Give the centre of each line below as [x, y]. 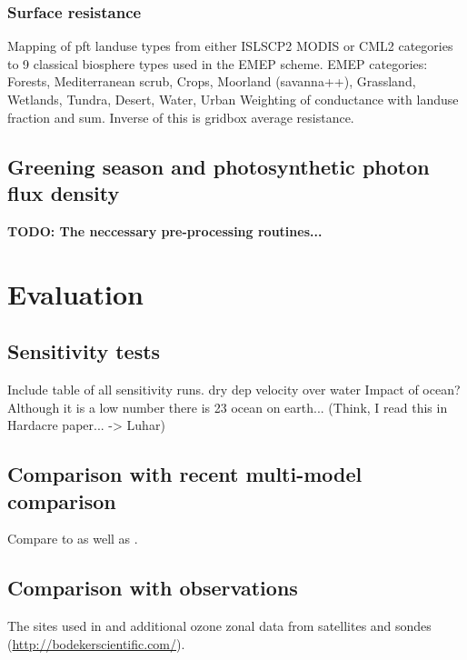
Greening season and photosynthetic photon [219, 166]
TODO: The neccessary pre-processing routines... [165, 230]
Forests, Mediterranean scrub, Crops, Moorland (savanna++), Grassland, [212, 81]
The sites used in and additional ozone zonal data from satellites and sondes [219, 626]
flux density [64, 192]
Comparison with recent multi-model [185, 474]
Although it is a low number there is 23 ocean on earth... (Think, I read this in [228, 407]
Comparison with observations [153, 588]
